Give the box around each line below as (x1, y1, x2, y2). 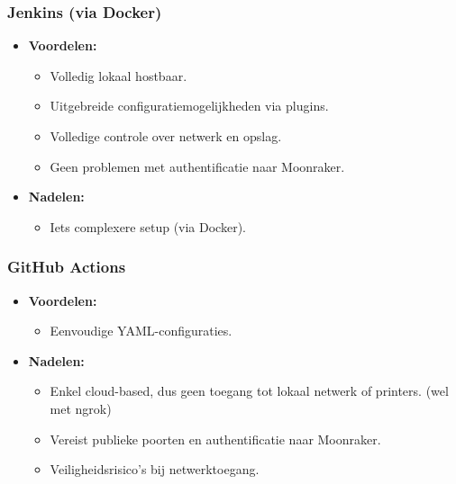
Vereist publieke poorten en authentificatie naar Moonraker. (50, 429, 381, 448)
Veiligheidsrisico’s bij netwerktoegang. (50, 460, 260, 479)
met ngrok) (50, 399, 112, 417)
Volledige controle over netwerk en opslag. (50, 127, 282, 145)
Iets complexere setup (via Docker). (50, 217, 246, 236)
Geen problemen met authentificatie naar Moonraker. (50, 157, 345, 175)
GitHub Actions (7, 255, 126, 278)
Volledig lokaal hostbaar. (50, 66, 187, 85)
